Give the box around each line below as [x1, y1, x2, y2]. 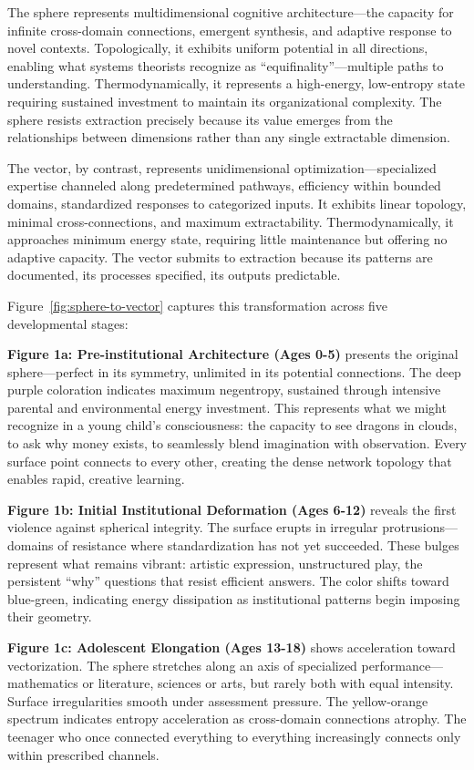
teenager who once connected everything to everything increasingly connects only [7, 726, 461, 745]
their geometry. [7, 607, 92, 626]
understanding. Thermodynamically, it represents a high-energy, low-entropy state [7, 74, 465, 93]
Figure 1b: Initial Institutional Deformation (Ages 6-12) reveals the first [7, 499, 457, 518]
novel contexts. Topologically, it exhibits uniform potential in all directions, [7, 38, 428, 57]
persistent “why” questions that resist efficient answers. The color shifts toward [7, 571, 449, 590]
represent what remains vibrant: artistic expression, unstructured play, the [7, 553, 423, 572]
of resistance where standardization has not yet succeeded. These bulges [57, 536, 459, 555]
